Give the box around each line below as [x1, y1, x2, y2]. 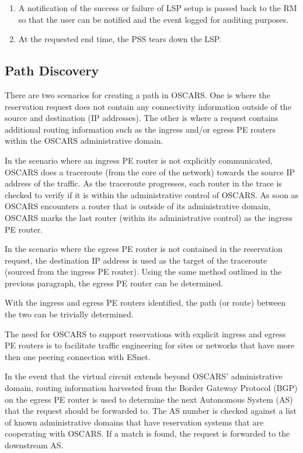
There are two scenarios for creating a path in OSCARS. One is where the [5, 88, 270, 101]
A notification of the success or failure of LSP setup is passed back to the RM [18, 2, 297, 13]
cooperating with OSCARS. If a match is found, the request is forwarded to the [5, 427, 290, 440]
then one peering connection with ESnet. [5, 350, 151, 362]
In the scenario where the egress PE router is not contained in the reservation [5, 243, 283, 255]
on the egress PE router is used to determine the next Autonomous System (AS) [5, 393, 293, 405]
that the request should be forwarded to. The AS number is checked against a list [5, 404, 297, 417]
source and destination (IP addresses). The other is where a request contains [5, 112, 278, 124]
